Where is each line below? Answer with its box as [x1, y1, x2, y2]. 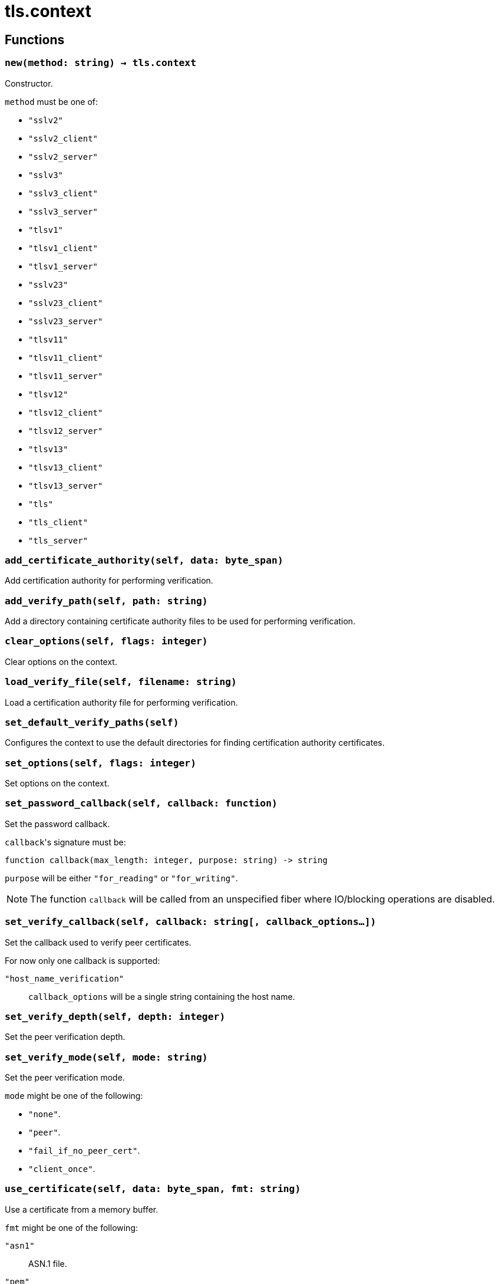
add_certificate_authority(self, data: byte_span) [5, 554, 283, 566]
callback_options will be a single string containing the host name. [28, 991, 295, 1002]
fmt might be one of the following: [5, 1222, 138, 1233]
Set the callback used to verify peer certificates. [5, 937, 191, 947]
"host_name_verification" [5, 973, 124, 983]
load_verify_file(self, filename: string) [5, 676, 237, 688]
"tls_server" [28, 535, 88, 545]
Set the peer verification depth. [5, 1032, 125, 1042]
